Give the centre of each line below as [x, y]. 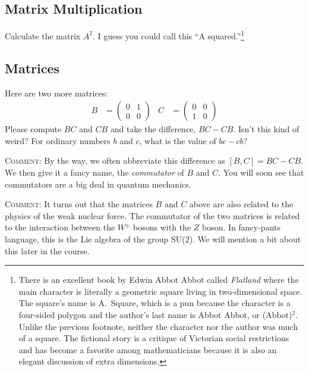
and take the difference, [153, 129]
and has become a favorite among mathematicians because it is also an [148, 349]
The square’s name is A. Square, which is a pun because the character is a [154, 303]
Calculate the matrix [43, 35]
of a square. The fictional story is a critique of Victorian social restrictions [154, 338]
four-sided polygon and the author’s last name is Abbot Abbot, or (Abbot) [155, 314]
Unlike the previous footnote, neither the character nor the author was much [158, 326]
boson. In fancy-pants [241, 227]
